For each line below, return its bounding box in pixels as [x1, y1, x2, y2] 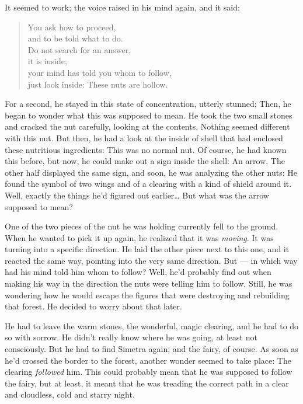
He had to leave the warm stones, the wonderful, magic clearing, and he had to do [5, 319, 299, 332]
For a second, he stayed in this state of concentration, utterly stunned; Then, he [5, 97, 291, 110]
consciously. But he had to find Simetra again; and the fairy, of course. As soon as [5, 343, 298, 355]
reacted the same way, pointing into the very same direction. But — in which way [5, 254, 298, 266]
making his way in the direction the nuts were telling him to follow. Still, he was [5, 277, 292, 290]
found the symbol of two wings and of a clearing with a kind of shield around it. [5, 177, 292, 190]
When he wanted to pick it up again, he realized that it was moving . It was [5, 231, 274, 243]
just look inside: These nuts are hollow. [27, 78, 168, 90]
